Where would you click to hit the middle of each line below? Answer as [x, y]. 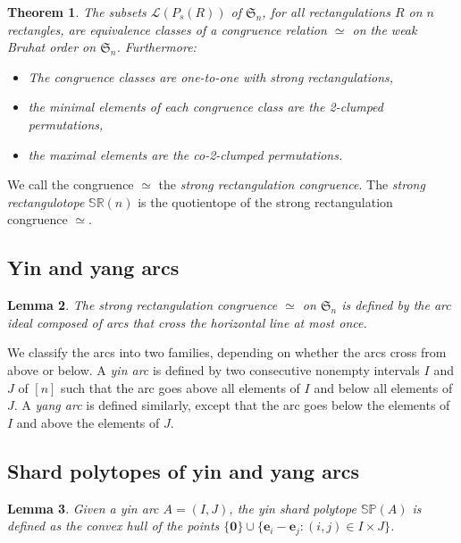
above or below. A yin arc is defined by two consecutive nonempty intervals [214, 369]
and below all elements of [383, 387]
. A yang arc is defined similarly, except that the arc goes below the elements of [232, 405]
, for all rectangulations [326, 12]
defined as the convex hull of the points [113, 526]
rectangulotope [46, 201]
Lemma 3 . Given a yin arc [83, 508]
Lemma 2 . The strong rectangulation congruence [142, 305]
